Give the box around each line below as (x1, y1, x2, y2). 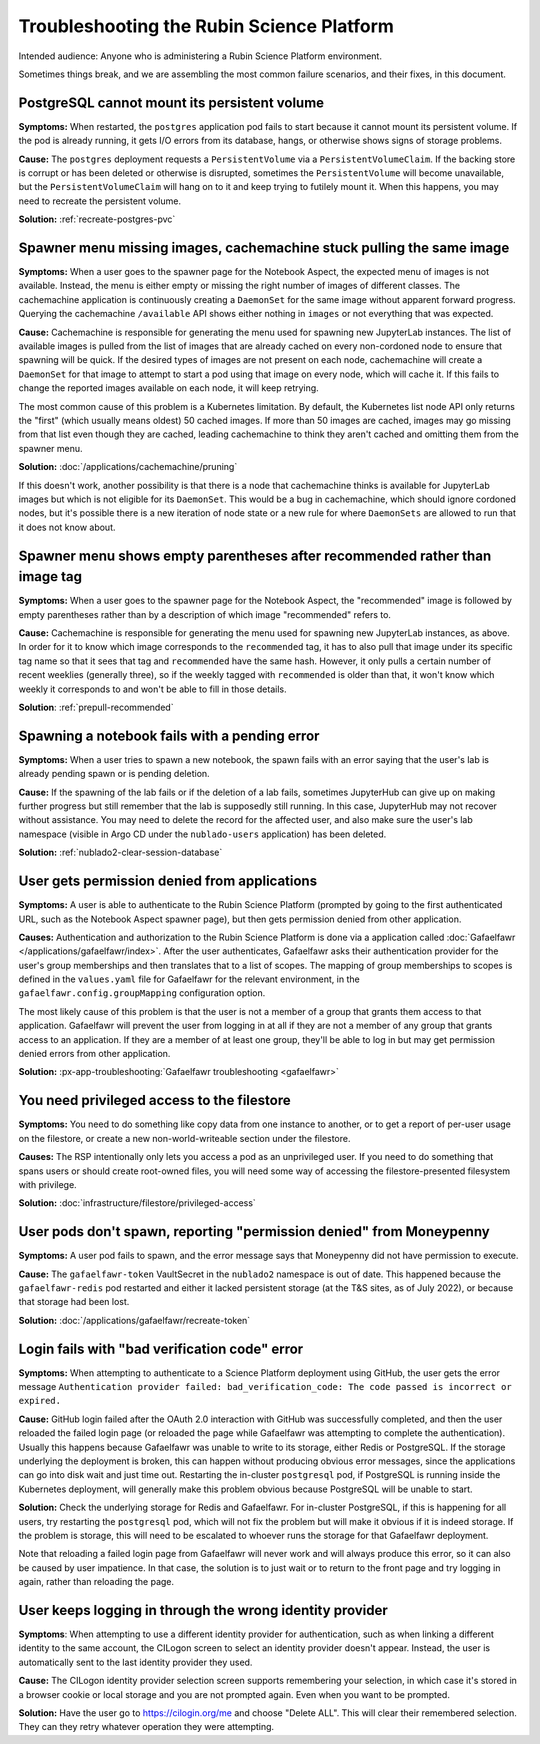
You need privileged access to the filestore (18, 1092, 291, 1109)
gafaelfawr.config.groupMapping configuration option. (18, 987, 266, 999)
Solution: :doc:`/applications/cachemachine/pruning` (18, 461, 238, 473)
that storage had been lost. (18, 1296, 130, 1308)
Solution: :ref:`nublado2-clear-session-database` (18, 846, 223, 859)
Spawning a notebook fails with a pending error (18, 727, 320, 744)
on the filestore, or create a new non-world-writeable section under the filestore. (18, 1132, 351, 1144)
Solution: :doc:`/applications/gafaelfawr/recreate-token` (18, 1314, 251, 1326)
